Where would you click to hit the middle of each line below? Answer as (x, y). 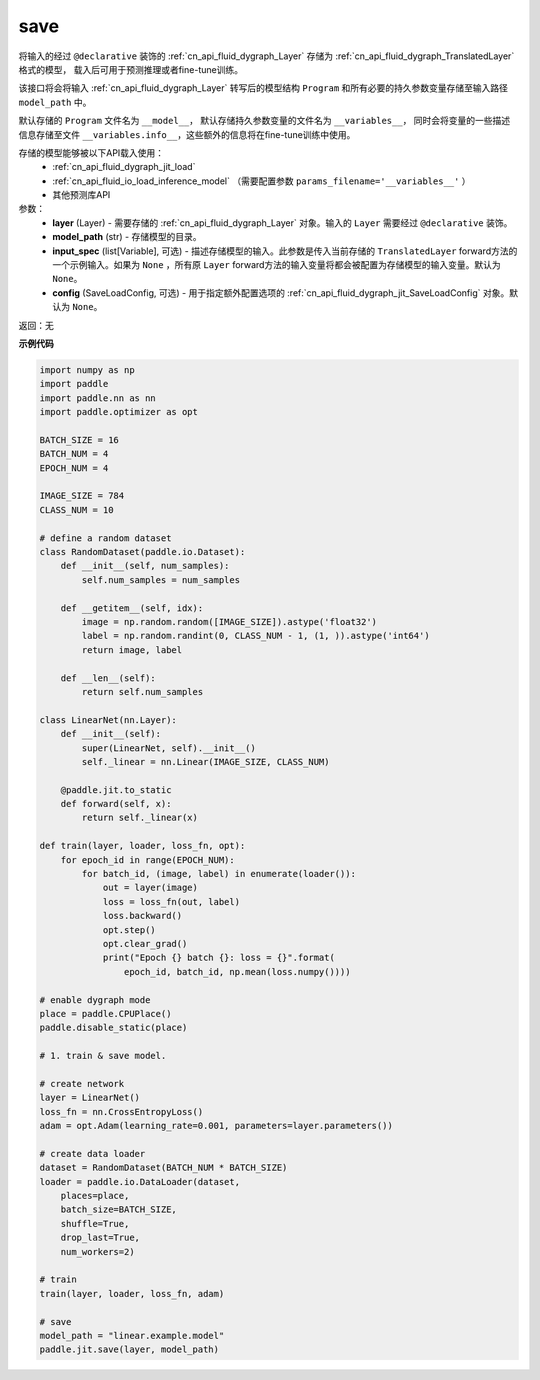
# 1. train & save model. (103, 1056)
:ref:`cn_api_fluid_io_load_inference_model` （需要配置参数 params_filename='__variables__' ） (261, 181)
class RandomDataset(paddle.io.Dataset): (142, 552)
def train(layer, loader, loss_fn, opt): (142, 846)
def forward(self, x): (116, 804)
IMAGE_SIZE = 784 (82, 496)
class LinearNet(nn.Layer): (108, 719)
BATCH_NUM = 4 (74, 454)
